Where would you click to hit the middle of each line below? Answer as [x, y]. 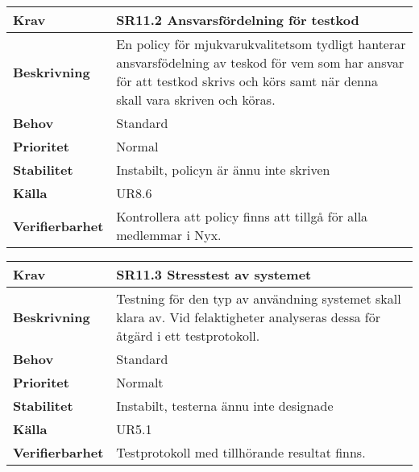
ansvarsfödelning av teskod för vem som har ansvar [260, 62]
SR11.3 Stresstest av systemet [214, 274]
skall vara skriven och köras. [196, 99]
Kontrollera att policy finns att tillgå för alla [242, 216]
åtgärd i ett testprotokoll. [188, 335]
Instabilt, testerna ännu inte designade [225, 406]
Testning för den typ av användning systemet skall [259, 298]
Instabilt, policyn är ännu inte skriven [223, 170]
